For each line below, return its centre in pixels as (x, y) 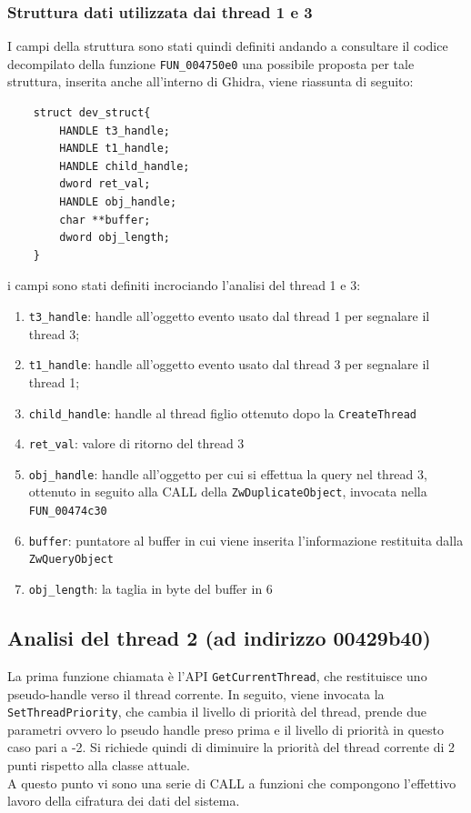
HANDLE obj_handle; (118, 202)
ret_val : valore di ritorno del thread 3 (136, 443)
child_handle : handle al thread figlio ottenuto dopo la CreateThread (223, 412)
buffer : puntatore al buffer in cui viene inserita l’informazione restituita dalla (246, 540)
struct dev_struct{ (92, 113)
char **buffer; (105, 220)
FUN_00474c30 (68, 512)
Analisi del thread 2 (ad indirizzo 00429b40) (219, 638)
